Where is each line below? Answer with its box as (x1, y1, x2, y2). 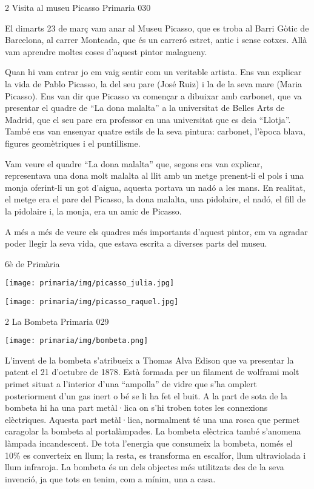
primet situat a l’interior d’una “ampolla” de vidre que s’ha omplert (5, 378, 257, 390)
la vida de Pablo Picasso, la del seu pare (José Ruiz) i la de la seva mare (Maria (5, 77, 302, 90)
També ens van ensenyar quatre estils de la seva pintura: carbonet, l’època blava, (5, 125, 306, 138)
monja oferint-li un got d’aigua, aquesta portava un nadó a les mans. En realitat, (5, 181, 306, 193)
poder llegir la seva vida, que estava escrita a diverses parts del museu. (5, 237, 267, 250)
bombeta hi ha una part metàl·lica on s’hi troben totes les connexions (5, 401, 268, 414)
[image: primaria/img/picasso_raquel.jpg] (5, 297, 179, 306)
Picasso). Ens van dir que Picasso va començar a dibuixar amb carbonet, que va (5, 89, 302, 102)
